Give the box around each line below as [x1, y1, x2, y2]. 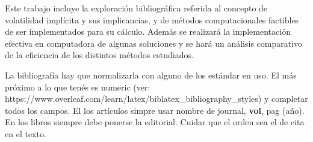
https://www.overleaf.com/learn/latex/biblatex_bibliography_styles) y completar [5, 92, 308, 105]
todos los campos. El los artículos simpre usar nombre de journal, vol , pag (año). [5, 104, 305, 116]
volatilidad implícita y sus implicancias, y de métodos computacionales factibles [5, 13, 299, 26]
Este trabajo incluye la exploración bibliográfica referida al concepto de [5, 2, 268, 14]
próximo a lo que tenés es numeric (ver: [5, 80, 150, 93]
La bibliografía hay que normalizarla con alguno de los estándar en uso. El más [5, 68, 297, 81]
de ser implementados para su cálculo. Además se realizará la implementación [5, 25, 291, 38]
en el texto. [5, 127, 46, 140]
